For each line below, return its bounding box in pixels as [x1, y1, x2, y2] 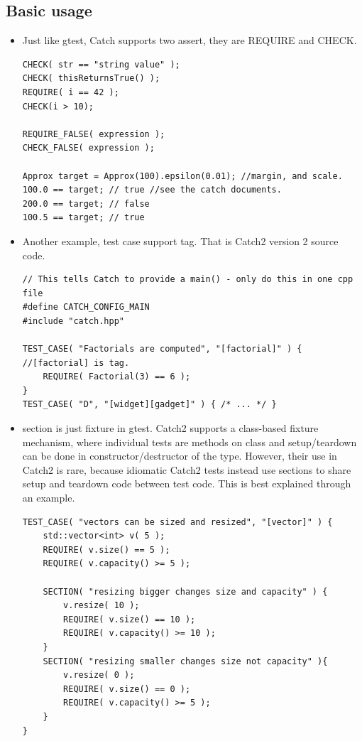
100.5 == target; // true [22, 212, 145, 223]
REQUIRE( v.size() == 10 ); [63, 614, 196, 624]
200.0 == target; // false [22, 198, 150, 209]
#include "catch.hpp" [22, 315, 124, 326]
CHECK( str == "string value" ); [22, 59, 180, 70]
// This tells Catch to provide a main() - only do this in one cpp [22, 274, 353, 285]
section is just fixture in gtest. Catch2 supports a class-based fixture [22, 421, 319, 436]
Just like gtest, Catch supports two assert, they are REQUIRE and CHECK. [22, 33, 357, 48]
